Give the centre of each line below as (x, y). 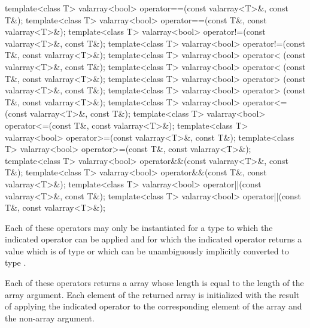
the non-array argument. (50, 318)
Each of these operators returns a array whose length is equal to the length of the (154, 283)
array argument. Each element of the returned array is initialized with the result (152, 294)
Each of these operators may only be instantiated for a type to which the (139, 227)
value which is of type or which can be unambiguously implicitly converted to (147, 250)
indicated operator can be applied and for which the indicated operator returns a (154, 239)
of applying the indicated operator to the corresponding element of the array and (154, 306)
